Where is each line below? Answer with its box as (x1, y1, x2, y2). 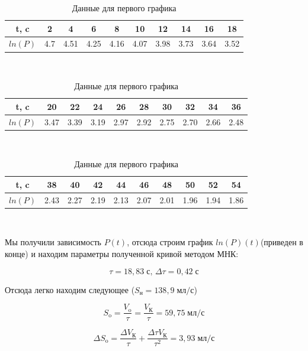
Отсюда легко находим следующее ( (5, 283, 135, 295)
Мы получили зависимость (5, 236, 101, 248)
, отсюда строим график (127, 236, 213, 248)
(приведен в (260, 236, 303, 248)
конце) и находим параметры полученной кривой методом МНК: (5, 247, 239, 259)
